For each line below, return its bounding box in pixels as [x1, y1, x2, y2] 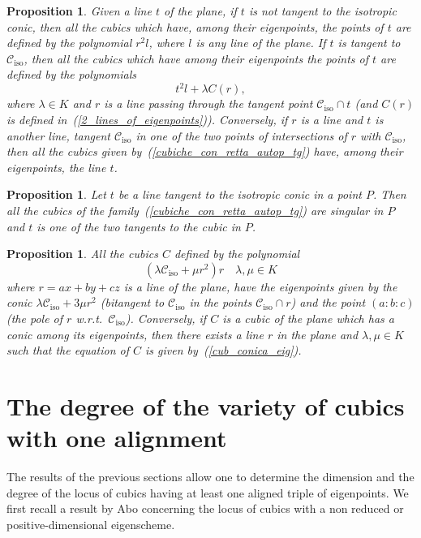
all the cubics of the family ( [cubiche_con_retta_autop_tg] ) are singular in [6, 202, 384, 219]
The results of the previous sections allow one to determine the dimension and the [6, 468, 415, 485]
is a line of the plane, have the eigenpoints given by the [123, 278, 397, 295]
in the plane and [277, 325, 359, 342]
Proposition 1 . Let [6, 186, 106, 203]
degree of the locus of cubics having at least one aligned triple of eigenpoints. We [6, 484, 409, 501]
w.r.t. [75, 310, 103, 326]
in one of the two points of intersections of [135, 127, 347, 144]
